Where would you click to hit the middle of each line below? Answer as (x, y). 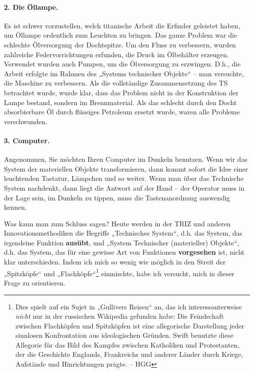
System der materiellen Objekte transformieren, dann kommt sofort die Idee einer (126, 168)
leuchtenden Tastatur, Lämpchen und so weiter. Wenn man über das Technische (124, 178)
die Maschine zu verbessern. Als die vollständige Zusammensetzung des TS (116, 83)
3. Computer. (27, 140)
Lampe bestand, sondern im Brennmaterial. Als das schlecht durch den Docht (120, 102)
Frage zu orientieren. (35, 282)
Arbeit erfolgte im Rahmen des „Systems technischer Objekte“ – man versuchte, (124, 73)
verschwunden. (26, 121)
